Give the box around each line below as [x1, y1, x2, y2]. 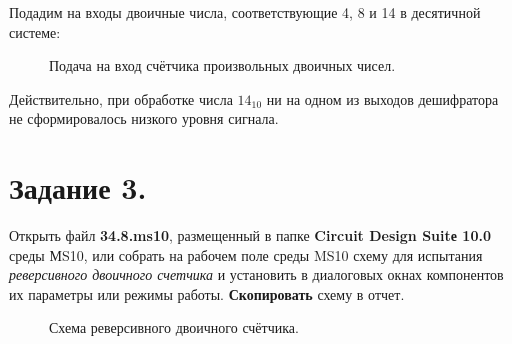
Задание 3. [9, 167, 147, 208]
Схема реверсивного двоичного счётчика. [49, 317, 299, 338]
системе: [9, 21, 61, 42]
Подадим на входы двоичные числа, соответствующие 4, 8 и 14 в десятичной [9, 2, 481, 22]
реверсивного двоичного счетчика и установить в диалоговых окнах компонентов [9, 264, 504, 285]
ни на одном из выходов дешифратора [266, 88, 499, 109]
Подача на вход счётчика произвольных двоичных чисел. [49, 55, 396, 76]
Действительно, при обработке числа [9, 88, 233, 109]
